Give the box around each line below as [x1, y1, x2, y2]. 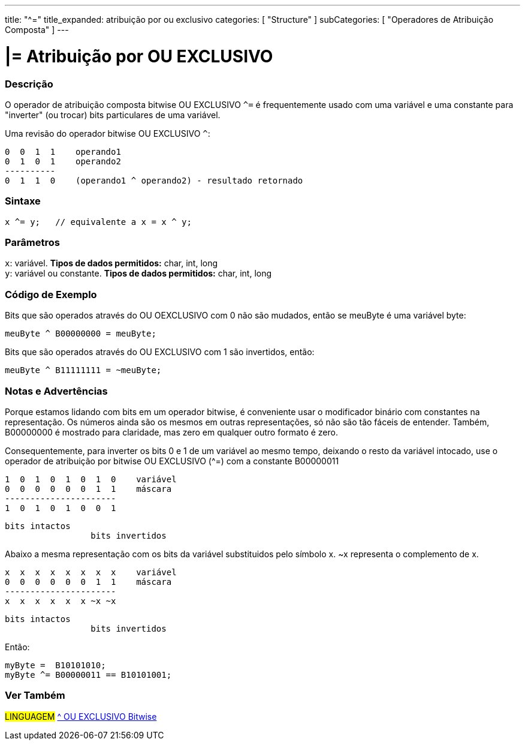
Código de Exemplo [5, 288, 97, 301]
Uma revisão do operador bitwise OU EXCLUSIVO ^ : [5, 128, 210, 139]
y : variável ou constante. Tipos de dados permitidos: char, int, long [5, 268, 272, 279]
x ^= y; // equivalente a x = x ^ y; [5, 217, 192, 227]
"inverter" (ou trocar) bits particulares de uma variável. [5, 109, 221, 120]
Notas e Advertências [5, 384, 108, 397]
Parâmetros [5, 236, 60, 248]
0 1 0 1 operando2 [5, 156, 121, 166]
